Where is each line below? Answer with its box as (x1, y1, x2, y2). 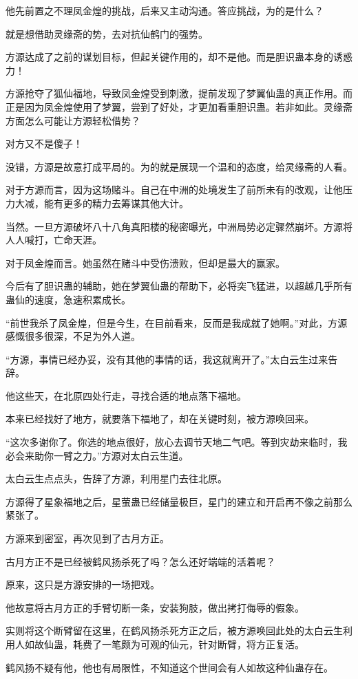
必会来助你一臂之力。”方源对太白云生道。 (6, 448, 189, 462)
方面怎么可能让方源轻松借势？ (6, 113, 140, 127)
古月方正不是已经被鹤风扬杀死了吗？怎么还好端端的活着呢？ (6, 554, 275, 568)
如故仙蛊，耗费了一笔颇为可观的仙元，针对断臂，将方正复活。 (24, 637, 304, 651)
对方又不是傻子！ (6, 136, 83, 151)
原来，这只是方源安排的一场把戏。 (6, 577, 160, 592)
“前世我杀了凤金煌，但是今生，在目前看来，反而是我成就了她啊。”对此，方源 (6, 315, 348, 330)
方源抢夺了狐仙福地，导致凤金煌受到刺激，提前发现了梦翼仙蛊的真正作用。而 (6, 86, 352, 100)
